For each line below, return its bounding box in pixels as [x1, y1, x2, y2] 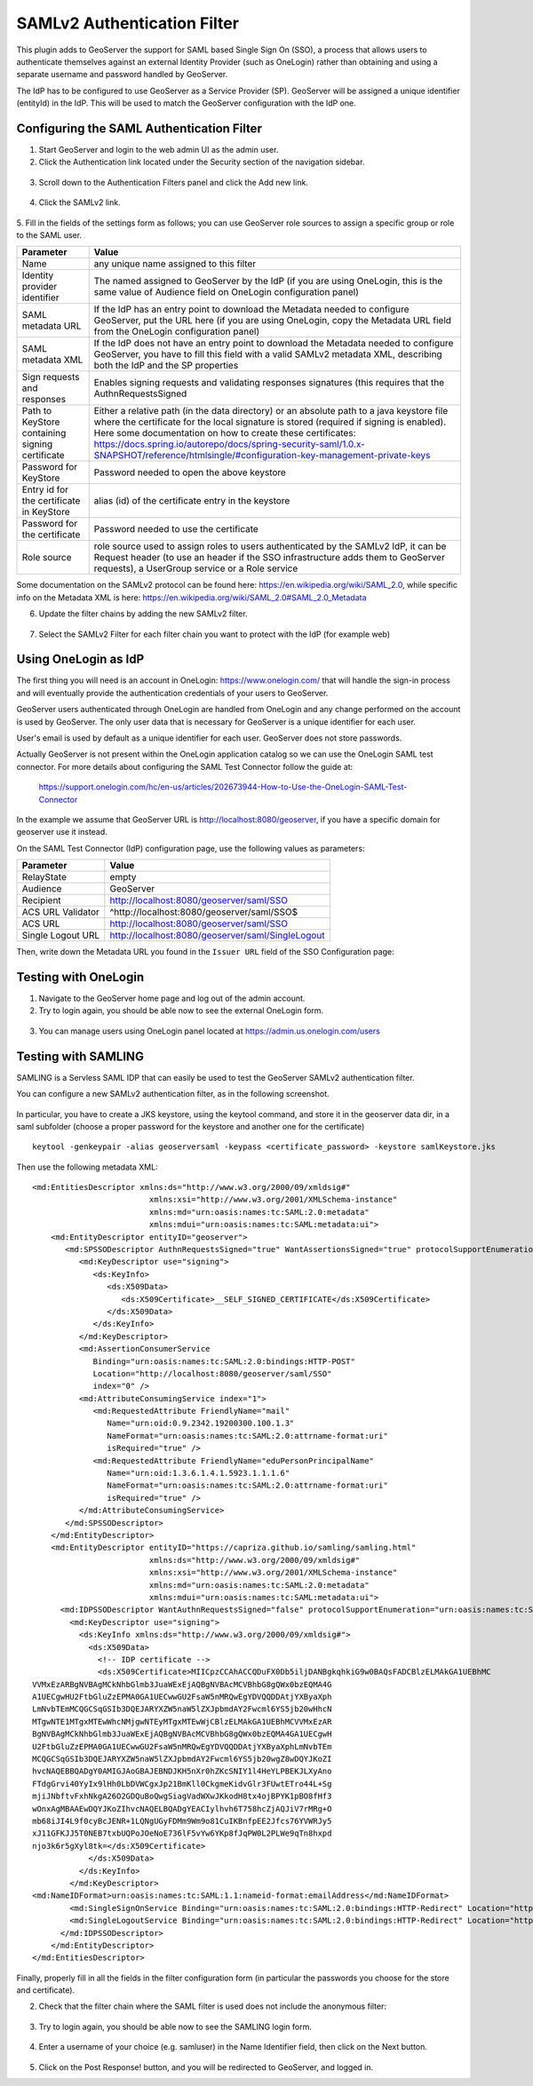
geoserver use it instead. [16, 827, 108, 837]
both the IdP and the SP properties [93, 360, 239, 372]
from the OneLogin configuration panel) [93, 325, 260, 337]
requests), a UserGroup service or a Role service [93, 562, 298, 575]
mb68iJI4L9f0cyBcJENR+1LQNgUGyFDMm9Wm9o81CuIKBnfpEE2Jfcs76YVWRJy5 [32, 1816, 332, 1826]
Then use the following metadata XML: [16, 1162, 159, 1172]
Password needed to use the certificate [93, 523, 259, 535]
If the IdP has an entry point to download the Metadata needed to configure [93, 303, 410, 315]
